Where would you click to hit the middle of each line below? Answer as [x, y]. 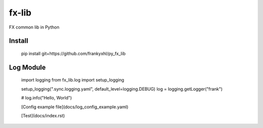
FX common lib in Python [34, 27]
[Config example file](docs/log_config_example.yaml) [75, 107]
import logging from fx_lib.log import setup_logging [73, 80]
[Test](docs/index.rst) [43, 115]
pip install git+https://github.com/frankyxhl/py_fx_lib [74, 53]
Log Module [27, 67]
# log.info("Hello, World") [47, 98]
